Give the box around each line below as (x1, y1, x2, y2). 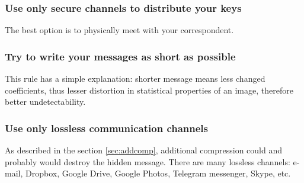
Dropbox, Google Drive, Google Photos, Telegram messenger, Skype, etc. (25, 167, 291, 179)
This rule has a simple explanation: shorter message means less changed (5, 72, 265, 85)
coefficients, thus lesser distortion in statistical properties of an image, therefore (5, 84, 293, 96)
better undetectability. (5, 95, 86, 108)
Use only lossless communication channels (5, 120, 208, 135)
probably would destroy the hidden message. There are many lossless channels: (5, 155, 290, 168)
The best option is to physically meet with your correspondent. (5, 24, 234, 36)
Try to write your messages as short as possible (5, 49, 236, 63)
